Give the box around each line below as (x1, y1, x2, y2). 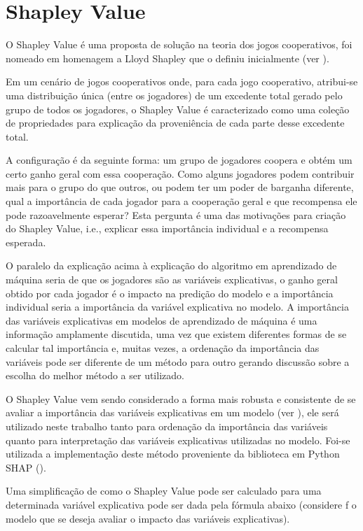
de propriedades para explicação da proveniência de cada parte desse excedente (6, 115, 345, 130)
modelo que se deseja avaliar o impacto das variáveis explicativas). (6, 511, 290, 525)
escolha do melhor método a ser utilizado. (6, 368, 184, 383)
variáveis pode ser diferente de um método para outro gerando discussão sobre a (6, 354, 350, 369)
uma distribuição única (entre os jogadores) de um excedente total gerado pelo (6, 87, 343, 102)
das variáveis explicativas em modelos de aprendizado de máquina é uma (6, 313, 317, 327)
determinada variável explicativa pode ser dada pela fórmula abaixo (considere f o (6, 497, 357, 511)
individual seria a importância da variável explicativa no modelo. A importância (6, 299, 349, 314)
